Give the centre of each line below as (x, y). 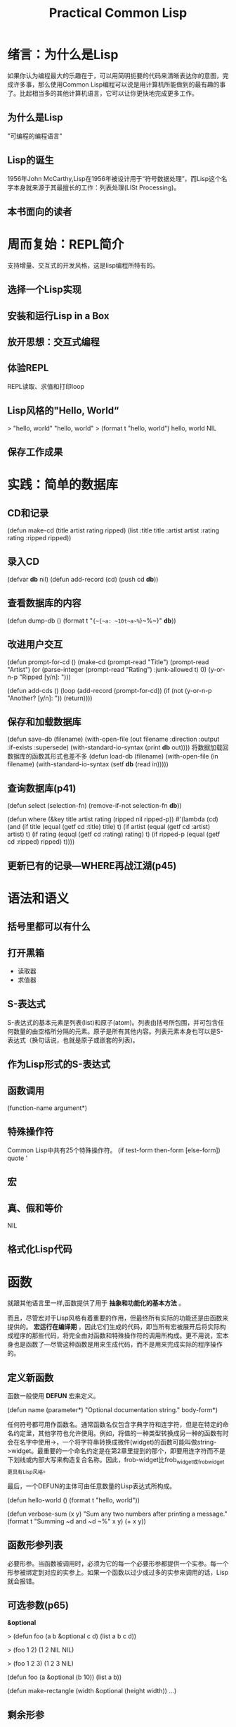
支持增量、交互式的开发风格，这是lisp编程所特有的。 (83, 265)
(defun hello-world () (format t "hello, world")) (74, 1500)
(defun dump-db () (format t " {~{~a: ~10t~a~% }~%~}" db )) (92, 621)
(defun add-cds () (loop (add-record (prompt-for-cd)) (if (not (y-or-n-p (110, 690)
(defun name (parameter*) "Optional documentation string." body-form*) (113, 1410)
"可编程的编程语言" (35, 136)
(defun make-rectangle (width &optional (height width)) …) (92, 1691)
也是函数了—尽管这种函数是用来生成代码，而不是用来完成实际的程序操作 (118, 1345)
